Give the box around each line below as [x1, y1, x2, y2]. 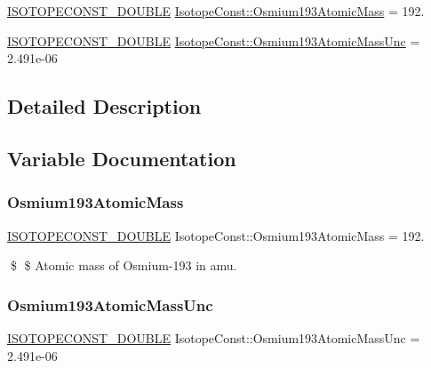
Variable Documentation [7, 144, 236, 172]
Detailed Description [7, 92, 202, 120]
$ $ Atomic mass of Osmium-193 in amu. [10, 256, 237, 275]
